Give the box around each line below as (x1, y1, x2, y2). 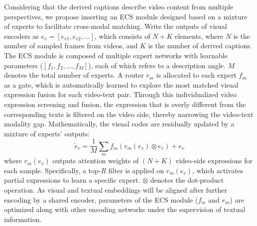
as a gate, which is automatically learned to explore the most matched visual (4, 79, 239, 90)
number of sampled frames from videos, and (4, 40, 138, 51)
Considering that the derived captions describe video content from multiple (4, 1, 234, 11)
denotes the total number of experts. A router (4, 70, 144, 80)
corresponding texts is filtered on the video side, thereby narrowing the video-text (4, 109, 254, 119)
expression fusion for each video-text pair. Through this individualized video (4, 89, 237, 100)
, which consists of (95, 30, 150, 41)
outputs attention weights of (52, 155, 139, 166)
